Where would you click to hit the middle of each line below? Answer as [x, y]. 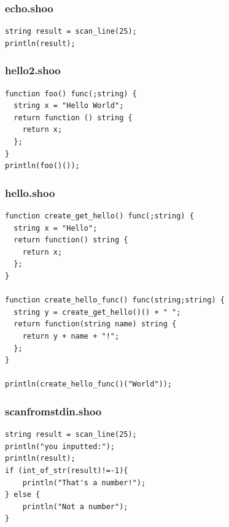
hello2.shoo [33, 70]
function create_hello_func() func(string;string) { [115, 300]
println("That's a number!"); [84, 483]
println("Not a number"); [75, 506]
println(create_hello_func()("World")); [89, 384]
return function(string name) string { [95, 324]
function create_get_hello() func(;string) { [99, 216]
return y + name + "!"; [71, 336]
